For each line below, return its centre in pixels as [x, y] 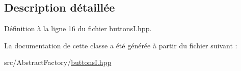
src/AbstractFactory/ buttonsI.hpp [58, 62]
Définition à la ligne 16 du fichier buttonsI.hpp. [78, 28]
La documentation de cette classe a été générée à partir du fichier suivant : [121, 45]
